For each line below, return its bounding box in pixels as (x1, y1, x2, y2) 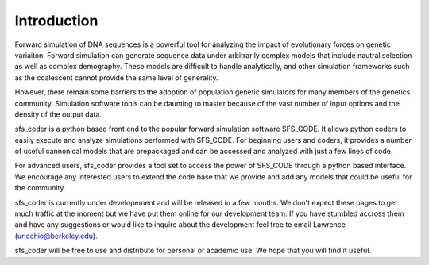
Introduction (14, 12, 99, 29)
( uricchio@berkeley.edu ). (14, 231, 99, 240)
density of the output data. (14, 109, 102, 119)
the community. (14, 183, 66, 193)
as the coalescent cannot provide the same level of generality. (14, 72, 218, 83)
